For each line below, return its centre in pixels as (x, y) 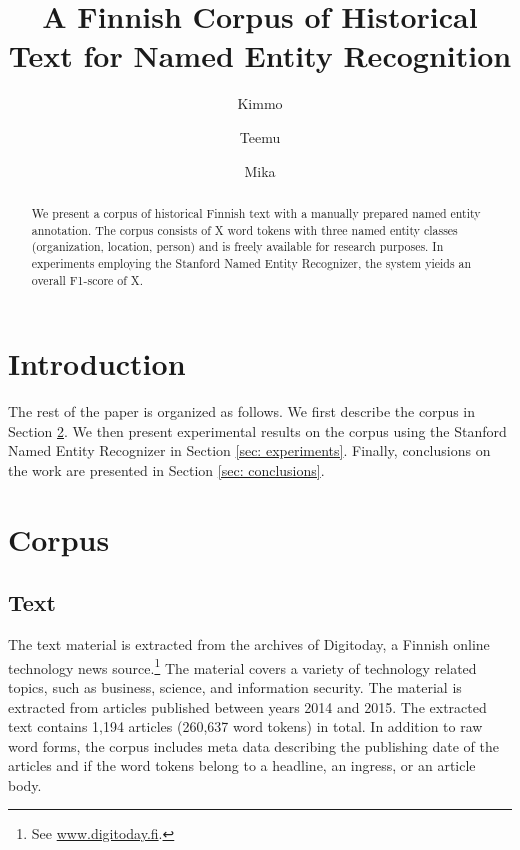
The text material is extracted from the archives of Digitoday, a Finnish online (249, 644)
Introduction (97, 363)
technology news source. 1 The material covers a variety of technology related (242, 666)
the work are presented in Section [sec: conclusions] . (166, 469)
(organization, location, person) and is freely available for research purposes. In (237, 246)
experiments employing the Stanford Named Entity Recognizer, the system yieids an (251, 262)
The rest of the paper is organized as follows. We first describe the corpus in (242, 411)
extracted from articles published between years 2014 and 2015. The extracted (247, 706)
